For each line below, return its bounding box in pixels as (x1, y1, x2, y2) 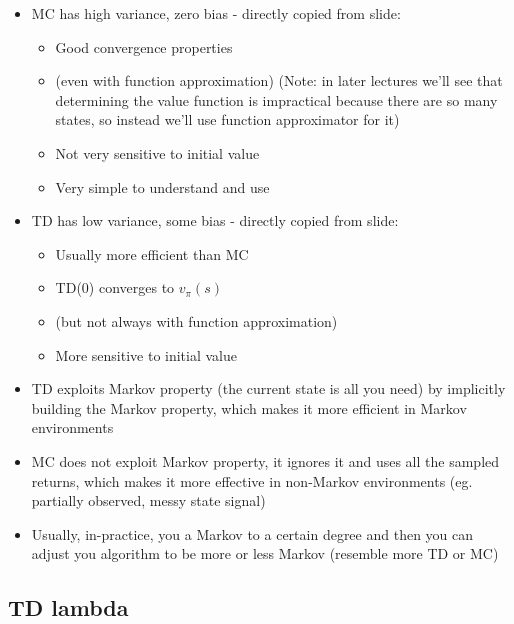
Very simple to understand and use (55, 176, 270, 197)
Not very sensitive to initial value (55, 142, 260, 163)
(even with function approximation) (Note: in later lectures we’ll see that (55, 70, 503, 91)
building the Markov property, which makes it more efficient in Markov (31, 397, 467, 418)
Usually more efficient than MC (55, 243, 249, 264)
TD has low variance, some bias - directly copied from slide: (31, 210, 399, 231)
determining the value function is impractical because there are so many (55, 89, 498, 110)
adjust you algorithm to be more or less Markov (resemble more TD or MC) (31, 543, 499, 564)
